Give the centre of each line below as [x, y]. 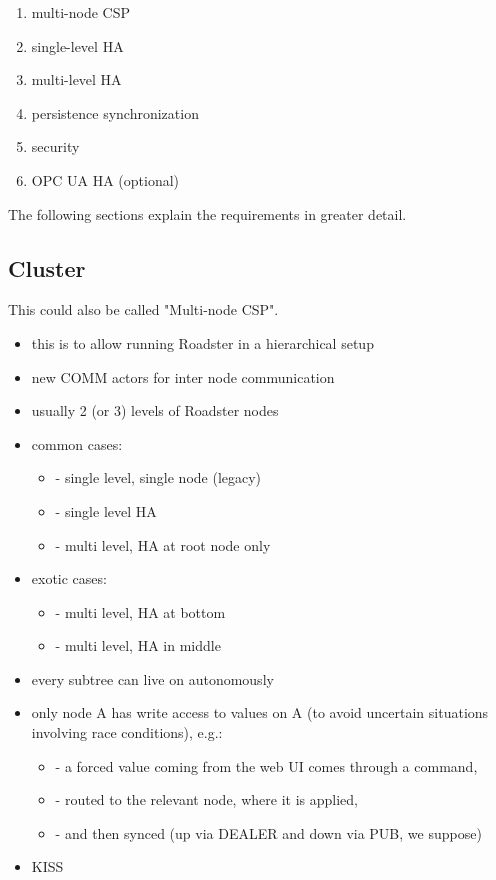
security [55, 146]
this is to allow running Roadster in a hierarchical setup [202, 342]
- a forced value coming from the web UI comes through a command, [266, 765]
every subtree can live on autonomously [152, 678]
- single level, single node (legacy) [158, 477]
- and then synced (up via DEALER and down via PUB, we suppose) [268, 832]
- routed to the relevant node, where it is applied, [206, 799]
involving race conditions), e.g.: [127, 732]
